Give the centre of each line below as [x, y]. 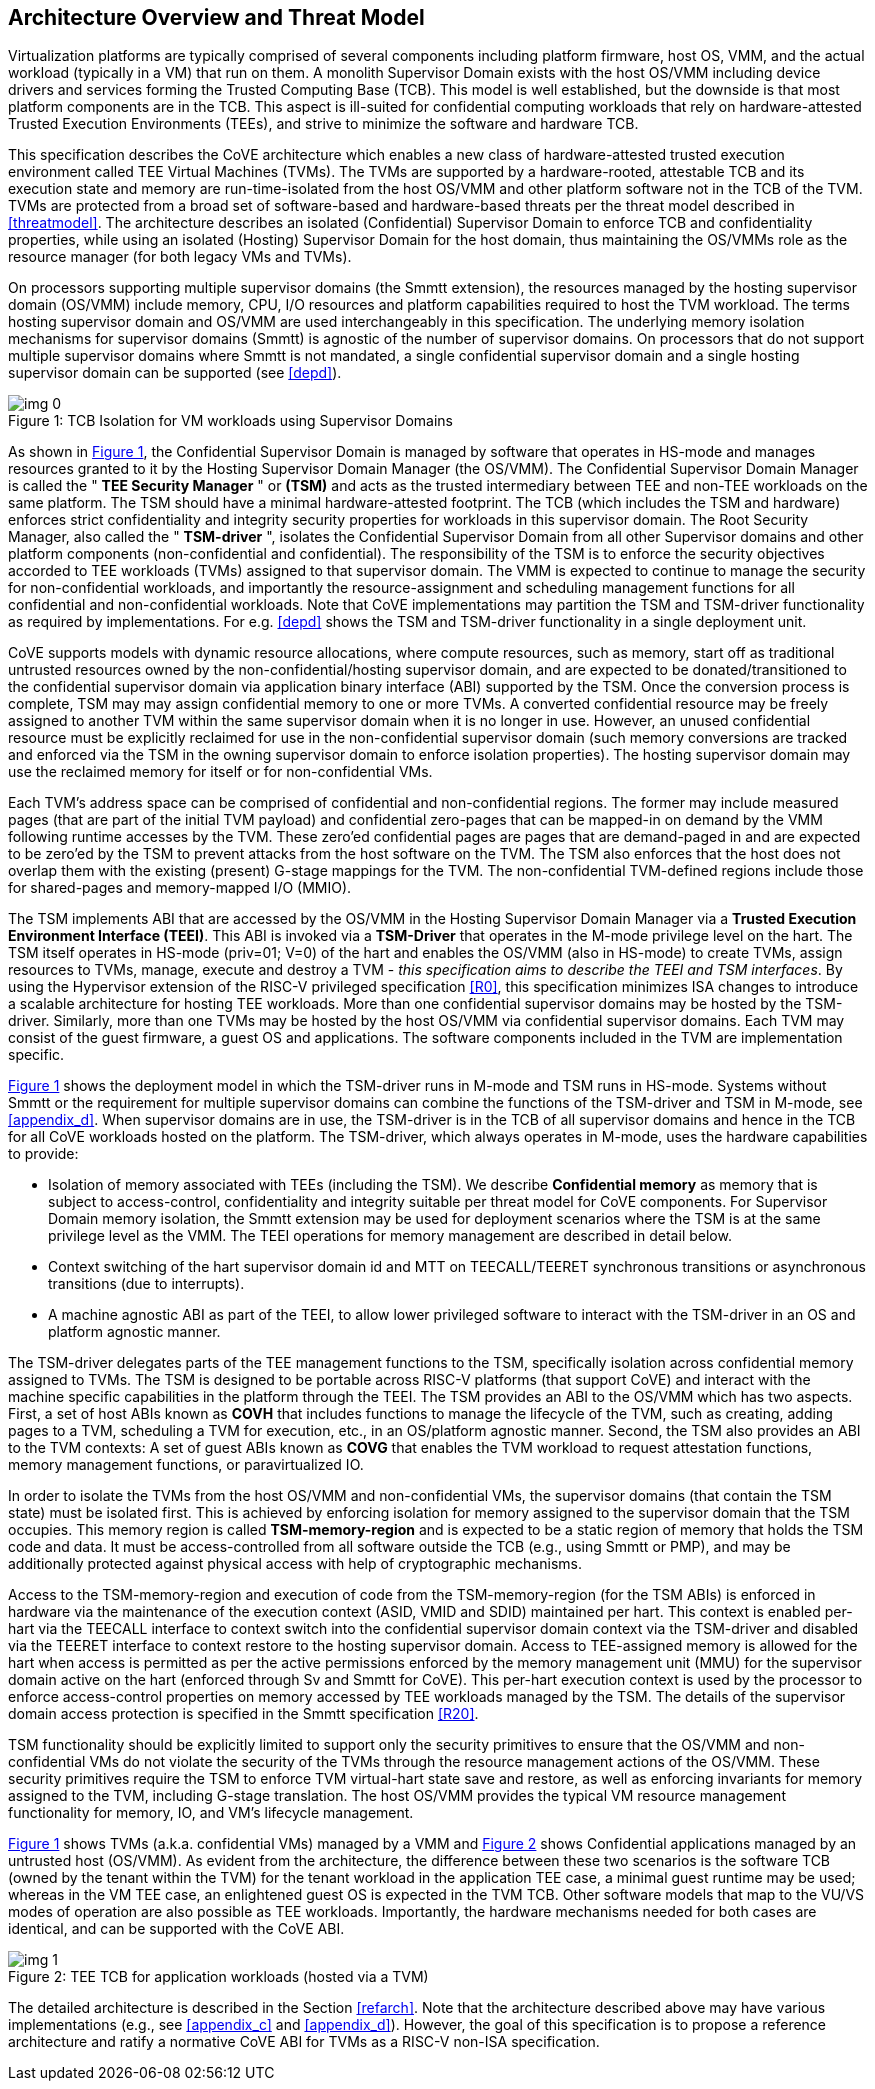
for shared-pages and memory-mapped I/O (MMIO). [180, 888]
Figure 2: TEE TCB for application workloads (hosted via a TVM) [218, 1977]
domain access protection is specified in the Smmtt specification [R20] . [243, 1714]
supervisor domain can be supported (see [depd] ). [175, 373]
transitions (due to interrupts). [146, 1284]
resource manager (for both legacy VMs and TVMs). [180, 257]
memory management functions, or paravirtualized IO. [186, 1465]
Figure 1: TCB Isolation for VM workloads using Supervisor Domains [230, 421]
